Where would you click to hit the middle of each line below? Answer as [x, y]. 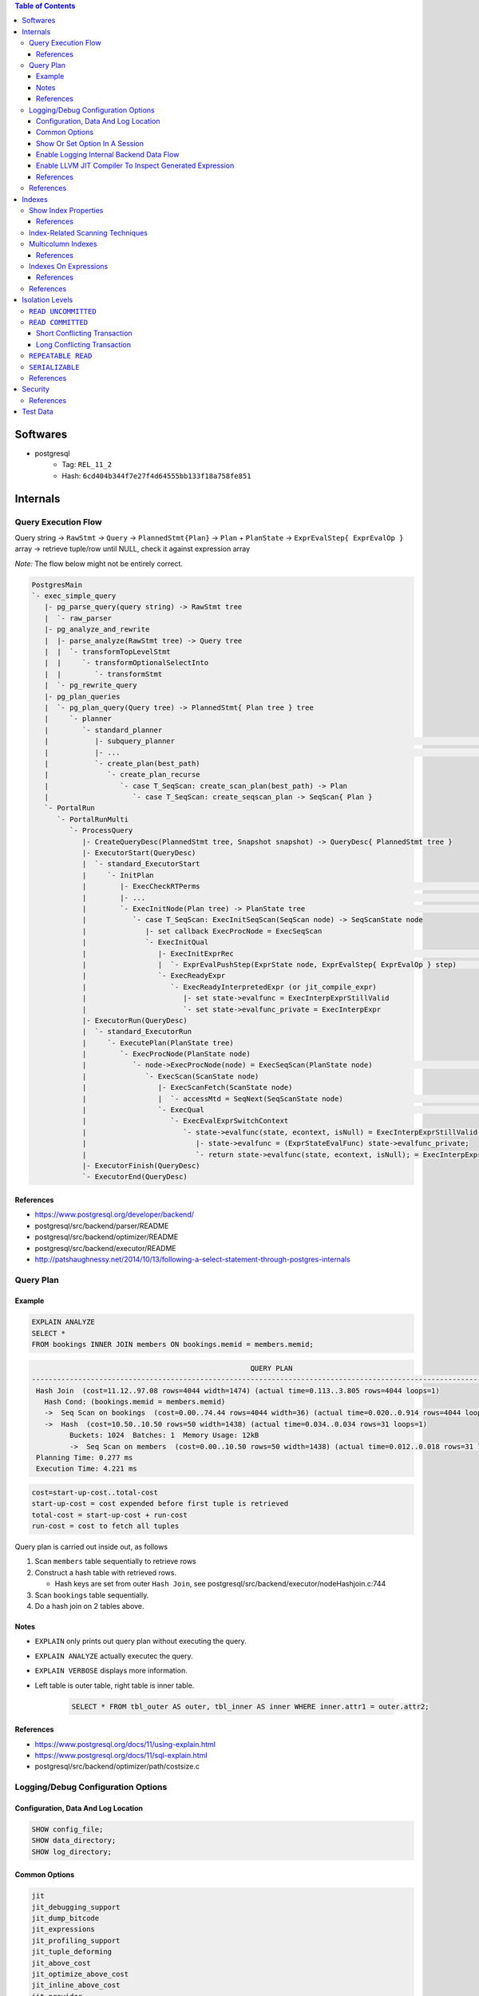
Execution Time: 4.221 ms [87, 1469]
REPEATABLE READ [61, 356]
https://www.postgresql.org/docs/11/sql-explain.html [121, 1755]
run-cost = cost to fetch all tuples [105, 1526]
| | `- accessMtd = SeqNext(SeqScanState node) [212, 1099]
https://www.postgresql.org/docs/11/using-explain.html [125, 1744]
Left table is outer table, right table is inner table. [115, 1685]
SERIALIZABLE [54, 367]
